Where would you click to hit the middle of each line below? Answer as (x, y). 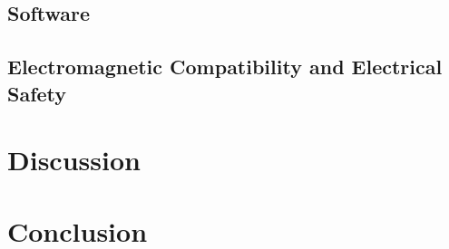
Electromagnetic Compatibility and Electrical (225, 67)
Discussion (74, 160)
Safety (37, 93)
